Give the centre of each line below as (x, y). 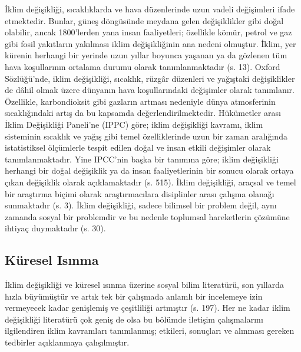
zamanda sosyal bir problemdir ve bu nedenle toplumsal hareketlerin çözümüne (147, 216)
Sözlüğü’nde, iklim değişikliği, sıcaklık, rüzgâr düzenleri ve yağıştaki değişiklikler (150, 78)
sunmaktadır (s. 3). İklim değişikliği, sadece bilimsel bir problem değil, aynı (141, 205)
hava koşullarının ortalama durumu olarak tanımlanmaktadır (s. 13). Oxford (143, 66)
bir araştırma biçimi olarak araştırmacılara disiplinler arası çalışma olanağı (140, 193)
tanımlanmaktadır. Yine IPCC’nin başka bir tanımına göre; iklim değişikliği (142, 159)
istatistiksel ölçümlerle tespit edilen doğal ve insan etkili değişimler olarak (138, 147)
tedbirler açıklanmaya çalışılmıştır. (67, 342)
